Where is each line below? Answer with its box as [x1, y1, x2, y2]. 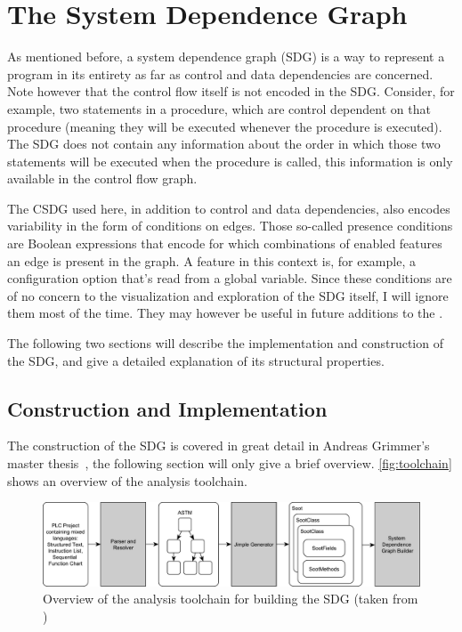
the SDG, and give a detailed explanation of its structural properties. [7, 351, 385, 369]
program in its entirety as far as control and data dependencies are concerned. [7, 64, 434, 83]
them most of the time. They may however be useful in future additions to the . [7, 304, 443, 322]
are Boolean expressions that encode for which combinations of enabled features [7, 234, 442, 253]
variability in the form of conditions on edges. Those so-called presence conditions [7, 216, 453, 235]
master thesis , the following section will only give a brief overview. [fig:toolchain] [7, 454, 452, 473]
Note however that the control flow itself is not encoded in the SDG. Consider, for [7, 82, 455, 101]
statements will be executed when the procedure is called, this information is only [7, 151, 453, 170]
